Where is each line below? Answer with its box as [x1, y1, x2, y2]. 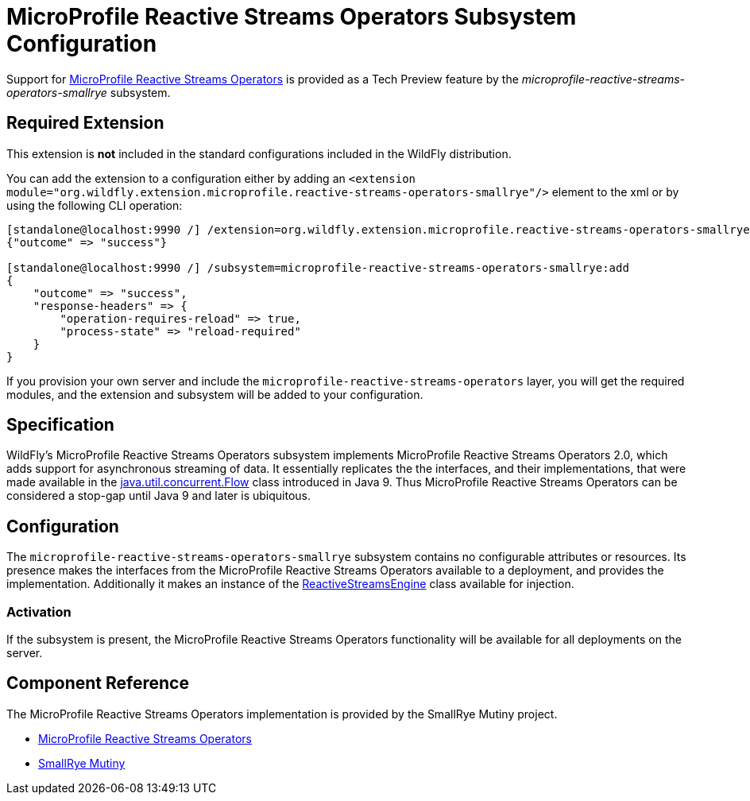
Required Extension [6, 113, 164, 133]
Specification [6, 415, 114, 435]
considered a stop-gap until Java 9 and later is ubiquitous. [6, 489, 311, 503]
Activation [6, 603, 72, 620]
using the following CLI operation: [6, 198, 183, 212]
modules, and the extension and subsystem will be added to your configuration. [6, 387, 423, 401]
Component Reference [6, 673, 189, 694]
